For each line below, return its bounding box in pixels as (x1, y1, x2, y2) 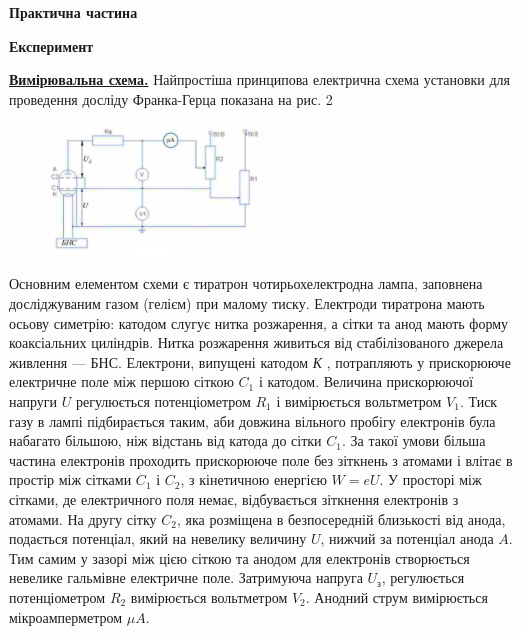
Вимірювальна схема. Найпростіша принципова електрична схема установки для (9, 69, 511, 90)
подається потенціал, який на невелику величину (9, 528, 307, 549)
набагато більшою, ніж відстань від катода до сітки (9, 430, 322, 451)
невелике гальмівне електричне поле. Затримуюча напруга (9, 567, 363, 588)
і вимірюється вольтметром (276, 391, 442, 412)
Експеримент (9, 35, 94, 56)
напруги (9, 391, 58, 412)
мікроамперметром (9, 606, 123, 627)
